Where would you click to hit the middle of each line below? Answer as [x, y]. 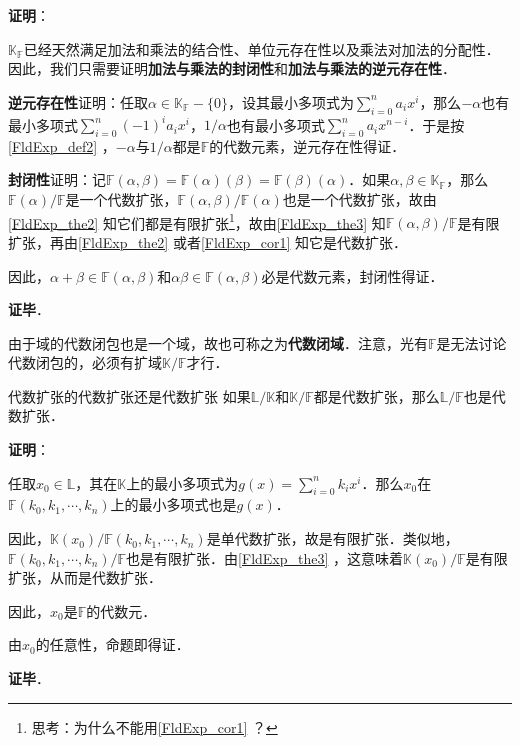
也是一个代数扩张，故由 [359, 199]
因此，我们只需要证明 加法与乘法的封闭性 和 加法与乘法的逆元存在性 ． [232, 68]
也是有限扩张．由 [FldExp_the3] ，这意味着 [265, 557]
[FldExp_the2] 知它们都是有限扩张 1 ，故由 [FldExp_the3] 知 [197, 221]
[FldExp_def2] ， [62, 145]
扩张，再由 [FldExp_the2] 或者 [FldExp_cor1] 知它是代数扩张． [208, 241]
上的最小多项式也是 [173, 504]
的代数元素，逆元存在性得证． [307, 145]
